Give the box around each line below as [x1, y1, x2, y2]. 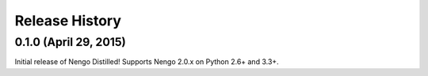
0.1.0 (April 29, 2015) [14, 35, 127, 49]
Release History [14, 12, 122, 29]
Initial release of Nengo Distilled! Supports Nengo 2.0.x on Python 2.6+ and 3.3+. [14, 57, 279, 66]
